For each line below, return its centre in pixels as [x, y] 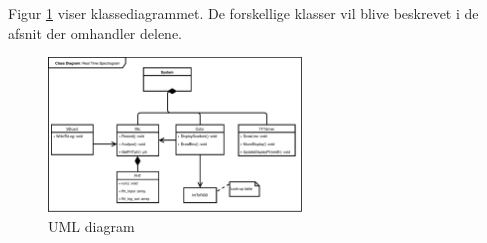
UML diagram [91, 225]
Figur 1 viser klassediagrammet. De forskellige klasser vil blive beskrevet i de [243, 13]
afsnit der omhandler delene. [95, 32]
